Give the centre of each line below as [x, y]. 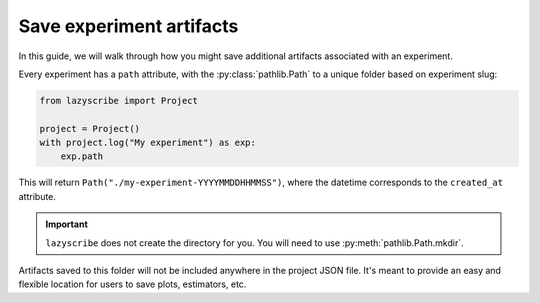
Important [67, 224]
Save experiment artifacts [128, 26]
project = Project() [89, 128]
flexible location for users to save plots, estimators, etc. [132, 284]
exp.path [82, 156]
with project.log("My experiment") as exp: [148, 143]
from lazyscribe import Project [119, 100]
